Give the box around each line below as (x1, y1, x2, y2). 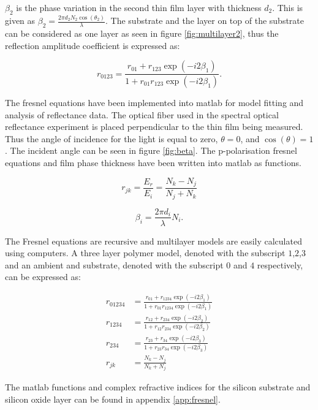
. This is (272, 1, 303, 13)
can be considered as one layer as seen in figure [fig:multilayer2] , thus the (5, 26, 279, 39)
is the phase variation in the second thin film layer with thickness (16, 1, 262, 13)
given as (5, 14, 36, 27)
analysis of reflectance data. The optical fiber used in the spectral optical (5, 108, 279, 121)
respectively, (257, 258, 303, 271)
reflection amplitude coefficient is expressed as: (5, 39, 180, 51)
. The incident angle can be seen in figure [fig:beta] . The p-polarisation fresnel (5, 144, 297, 157)
